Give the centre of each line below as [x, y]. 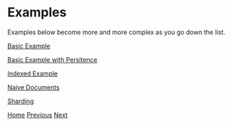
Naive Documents [33, 87]
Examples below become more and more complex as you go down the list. [116, 32]
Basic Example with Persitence [52, 59]
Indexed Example [33, 73]
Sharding [21, 101]
